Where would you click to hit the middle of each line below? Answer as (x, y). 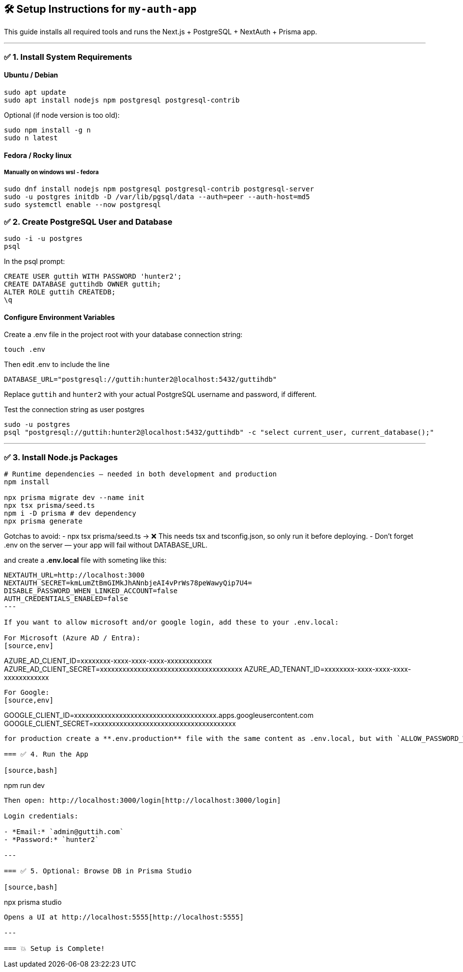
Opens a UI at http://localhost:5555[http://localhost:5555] (124, 917)
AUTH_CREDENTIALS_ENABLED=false (66, 599)
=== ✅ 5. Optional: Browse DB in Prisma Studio (98, 871)
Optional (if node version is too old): (62, 115)
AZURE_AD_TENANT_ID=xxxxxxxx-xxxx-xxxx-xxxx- (327, 669)
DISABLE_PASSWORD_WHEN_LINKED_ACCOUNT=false (91, 591)
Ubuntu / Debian (31, 75)
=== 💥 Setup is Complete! (54, 949)
